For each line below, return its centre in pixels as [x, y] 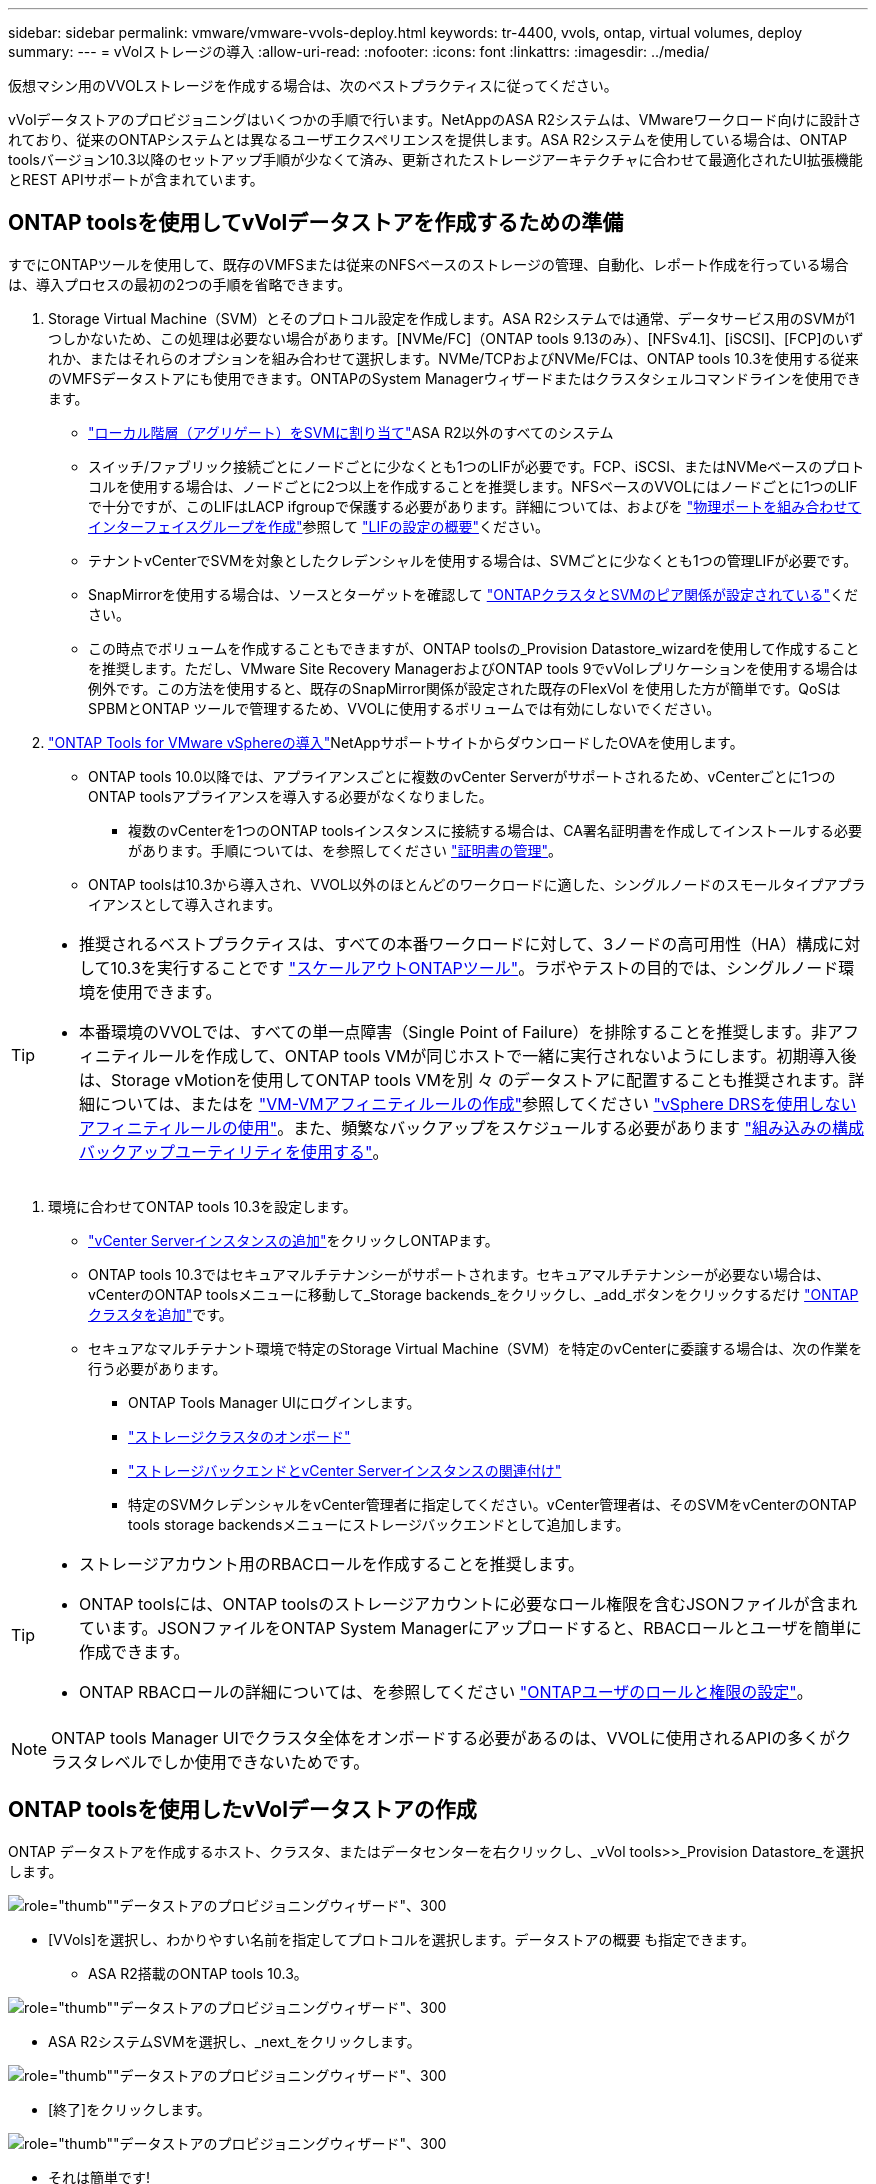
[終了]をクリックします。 [129, 2109]
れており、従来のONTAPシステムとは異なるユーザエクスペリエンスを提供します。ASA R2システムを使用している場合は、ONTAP [428, 139]
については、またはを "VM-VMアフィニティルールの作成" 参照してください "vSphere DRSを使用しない [476, 1103]
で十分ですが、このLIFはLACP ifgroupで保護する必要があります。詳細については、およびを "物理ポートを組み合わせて [475, 506]
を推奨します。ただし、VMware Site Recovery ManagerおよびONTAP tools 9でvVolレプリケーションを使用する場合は [473, 668]
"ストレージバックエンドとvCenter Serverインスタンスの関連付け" [345, 1470]
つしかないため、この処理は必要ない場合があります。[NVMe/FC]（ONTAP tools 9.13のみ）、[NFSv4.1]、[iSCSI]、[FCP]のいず [456, 338]
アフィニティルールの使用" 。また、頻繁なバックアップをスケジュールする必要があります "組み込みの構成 [472, 1127]
